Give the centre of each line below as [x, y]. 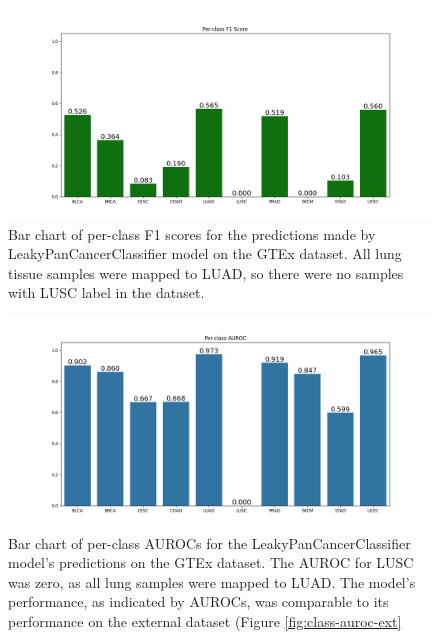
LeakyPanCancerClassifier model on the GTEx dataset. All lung [205, 253]
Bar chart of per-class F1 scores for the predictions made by [192, 233]
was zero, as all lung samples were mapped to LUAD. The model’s [212, 581]
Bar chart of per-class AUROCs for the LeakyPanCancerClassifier [209, 542]
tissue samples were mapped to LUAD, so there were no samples [206, 272]
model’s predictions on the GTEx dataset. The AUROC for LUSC [211, 562]
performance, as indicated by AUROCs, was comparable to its [198, 601]
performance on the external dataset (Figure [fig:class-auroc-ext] [205, 620]
